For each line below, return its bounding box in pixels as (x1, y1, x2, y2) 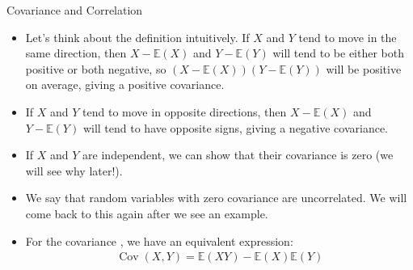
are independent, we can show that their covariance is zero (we (82, 146, 394, 163)
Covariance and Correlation (6, 2, 143, 18)
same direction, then (25, 44, 127, 61)
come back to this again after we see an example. (25, 205, 268, 221)
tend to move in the (298, 28, 397, 45)
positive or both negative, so (25, 60, 166, 77)
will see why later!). (25, 162, 123, 179)
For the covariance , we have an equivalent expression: (25, 232, 293, 249)
